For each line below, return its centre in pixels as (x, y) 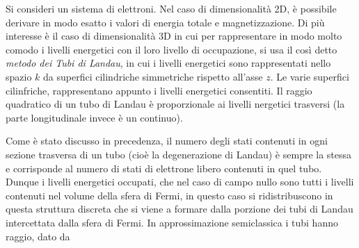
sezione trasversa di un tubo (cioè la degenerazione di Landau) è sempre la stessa (179, 154)
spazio (19, 76)
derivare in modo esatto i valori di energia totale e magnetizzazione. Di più (165, 22)
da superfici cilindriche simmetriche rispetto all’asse (153, 76)
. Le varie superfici (310, 76)
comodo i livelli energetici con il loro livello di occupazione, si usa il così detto (171, 49)
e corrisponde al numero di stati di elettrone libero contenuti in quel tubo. (164, 168)
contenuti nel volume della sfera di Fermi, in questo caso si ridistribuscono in (169, 195)
